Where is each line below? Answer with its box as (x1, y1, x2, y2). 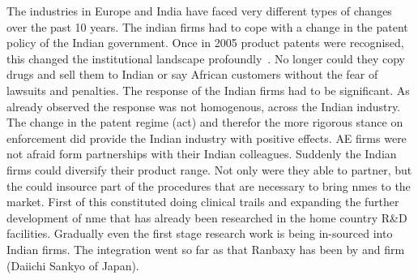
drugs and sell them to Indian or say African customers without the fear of (6, 66, 378, 83)
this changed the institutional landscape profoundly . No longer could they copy (6, 50, 405, 67)
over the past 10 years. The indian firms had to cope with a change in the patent (6, 18, 408, 35)
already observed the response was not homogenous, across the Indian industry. (6, 97, 401, 114)
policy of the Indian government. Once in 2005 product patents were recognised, (6, 34, 404, 51)
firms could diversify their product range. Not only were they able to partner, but (6, 161, 412, 178)
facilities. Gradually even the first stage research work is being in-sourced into (6, 225, 393, 242)
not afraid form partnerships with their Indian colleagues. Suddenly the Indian (6, 145, 397, 162)
